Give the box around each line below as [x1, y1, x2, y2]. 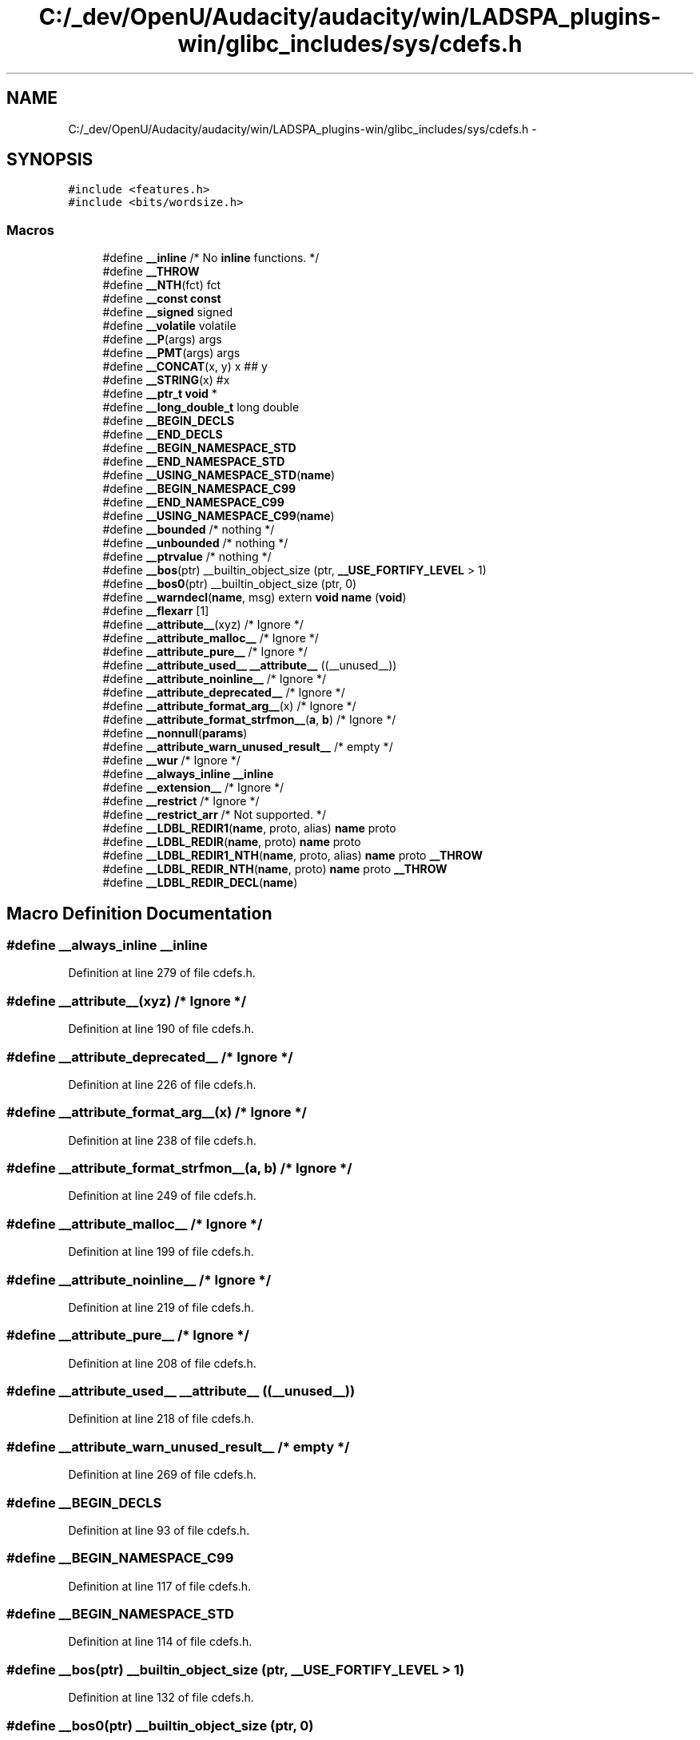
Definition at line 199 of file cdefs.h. [68, 1245, 254, 1259]
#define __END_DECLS [102, 427, 223, 442]
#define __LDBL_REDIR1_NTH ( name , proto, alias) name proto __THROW [102, 848, 483, 863]
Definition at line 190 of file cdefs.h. [68, 1022, 255, 1036]
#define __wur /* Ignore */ [102, 753, 241, 768]
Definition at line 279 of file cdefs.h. [68, 966, 256, 980]
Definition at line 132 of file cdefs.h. [68, 1690, 254, 1705]
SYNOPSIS [6, 149, 93, 170]
